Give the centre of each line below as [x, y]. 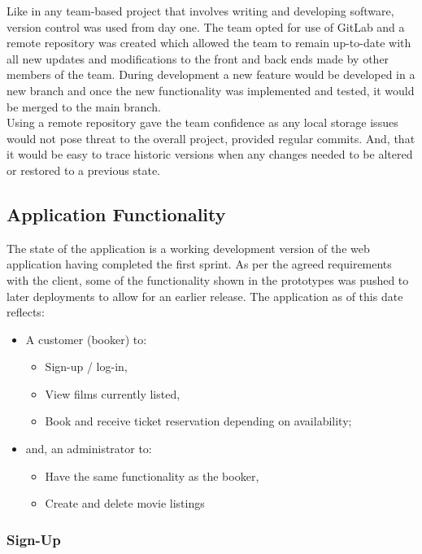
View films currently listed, [113, 393]
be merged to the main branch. [84, 106]
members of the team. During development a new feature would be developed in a [211, 74]
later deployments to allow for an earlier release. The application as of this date [205, 296]
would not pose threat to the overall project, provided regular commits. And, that [211, 138]
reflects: [26, 312]
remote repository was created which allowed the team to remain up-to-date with [209, 43]
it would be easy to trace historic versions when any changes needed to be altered [210, 154]
